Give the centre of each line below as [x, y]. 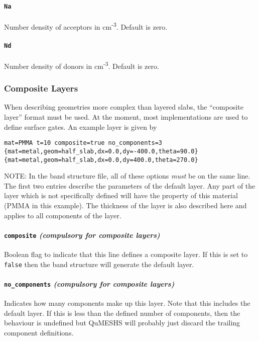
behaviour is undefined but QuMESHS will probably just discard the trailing [122, 323]
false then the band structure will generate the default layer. [99, 264]
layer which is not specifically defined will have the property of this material [121, 195]
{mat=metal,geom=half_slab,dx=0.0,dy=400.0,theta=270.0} [101, 160]
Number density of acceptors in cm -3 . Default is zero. [86, 26]
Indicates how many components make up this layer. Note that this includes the [127, 303]
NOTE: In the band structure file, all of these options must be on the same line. [127, 176]
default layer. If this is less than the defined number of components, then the [122, 313]
